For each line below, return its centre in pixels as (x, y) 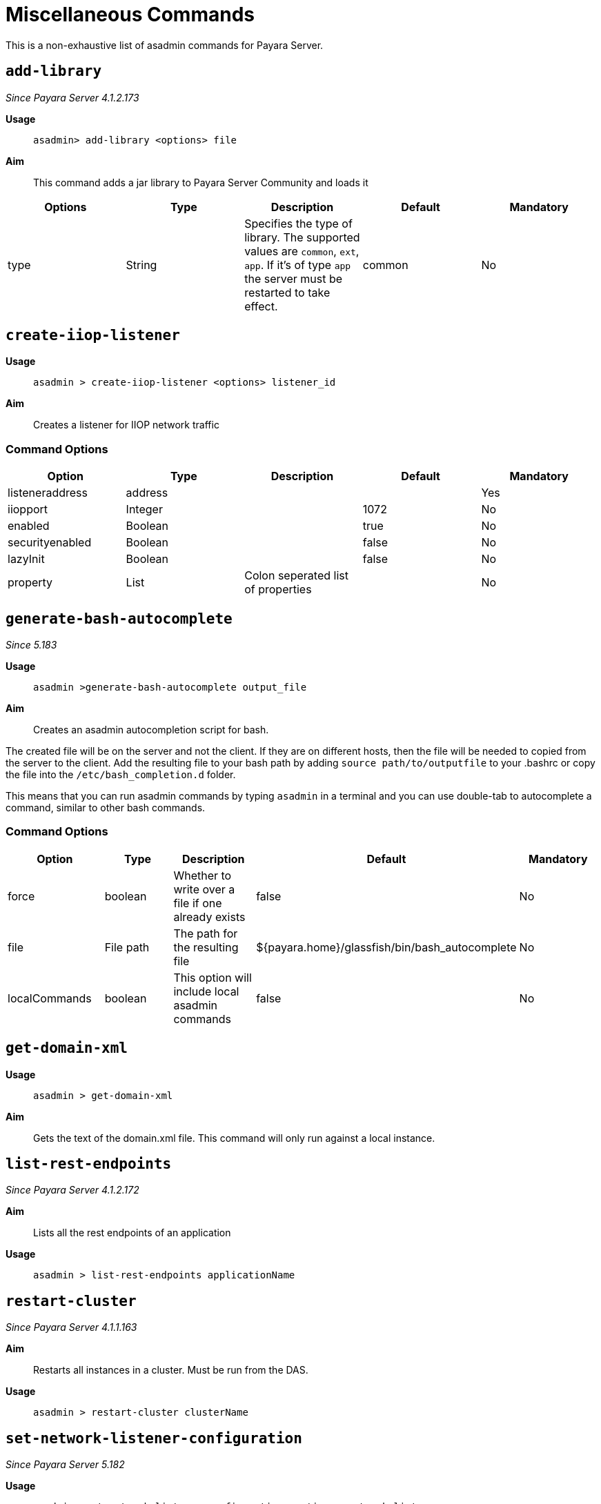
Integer (144, 509)
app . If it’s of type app (298, 265)
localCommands (50, 998)
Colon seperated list (296, 576)
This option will (213, 977)
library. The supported (302, 237)
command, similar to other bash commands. (106, 808)
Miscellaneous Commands (130, 14)
